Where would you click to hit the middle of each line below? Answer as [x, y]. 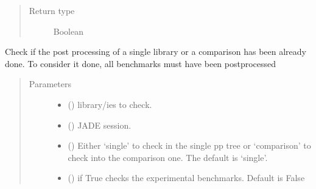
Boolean [68, 31]
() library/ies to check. [110, 104]
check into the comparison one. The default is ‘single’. [168, 157]
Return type [52, 10]
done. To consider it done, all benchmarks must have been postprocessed [141, 63]
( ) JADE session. [100, 125]
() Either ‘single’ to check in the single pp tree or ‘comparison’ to [189, 145]
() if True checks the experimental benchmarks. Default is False [186, 178]
